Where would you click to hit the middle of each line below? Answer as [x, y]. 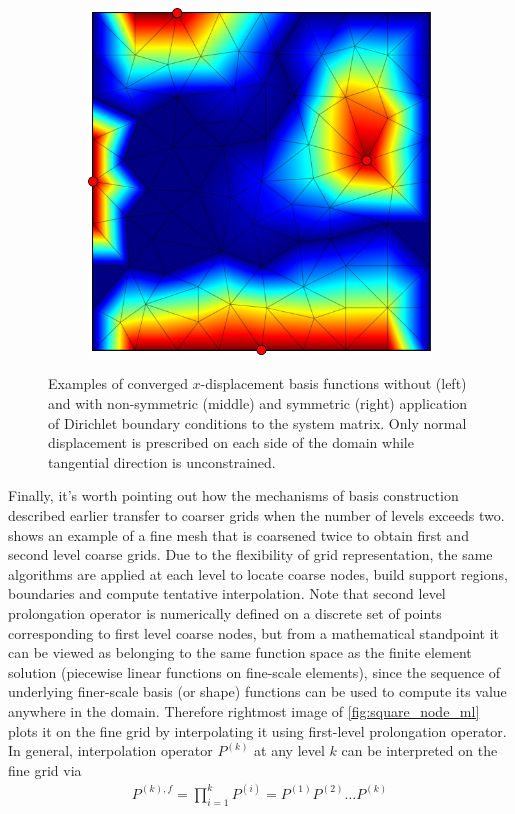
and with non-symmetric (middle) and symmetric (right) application [258, 403]
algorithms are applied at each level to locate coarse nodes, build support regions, [258, 573]
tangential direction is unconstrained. [162, 461]
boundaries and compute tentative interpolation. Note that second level [227, 593]
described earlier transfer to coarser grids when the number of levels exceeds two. [256, 514]
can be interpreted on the [419, 750]
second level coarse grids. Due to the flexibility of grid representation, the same [250, 554]
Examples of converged [118, 383]
